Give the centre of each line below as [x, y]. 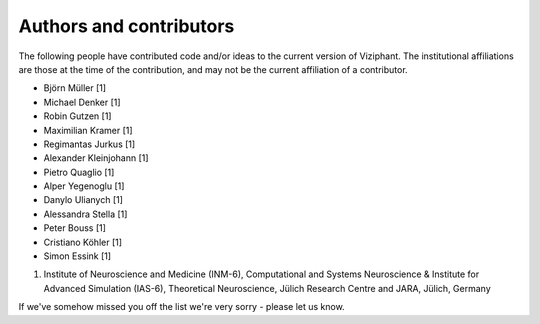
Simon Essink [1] [77, 256]
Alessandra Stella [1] [85, 214]
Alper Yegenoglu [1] [84, 186]
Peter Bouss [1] [75, 228]
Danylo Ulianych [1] [83, 200]
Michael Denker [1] [82, 102]
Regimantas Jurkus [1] [89, 144]
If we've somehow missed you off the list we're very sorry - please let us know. [181, 307]
